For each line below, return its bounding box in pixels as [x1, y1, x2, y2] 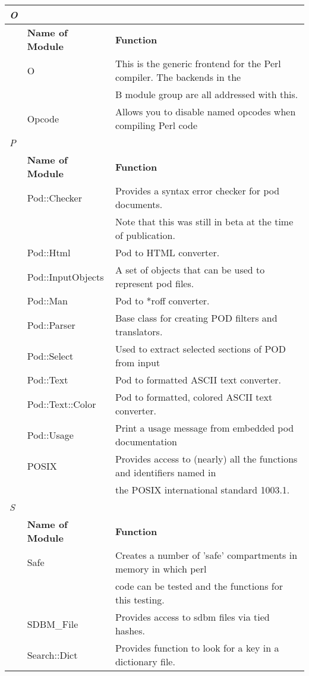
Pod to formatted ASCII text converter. [115, 373, 281, 386]
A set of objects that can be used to [115, 263, 265, 276]
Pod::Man [27, 294, 68, 307]
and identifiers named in [115, 466, 216, 479]
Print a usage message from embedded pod [115, 421, 294, 435]
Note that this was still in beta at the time [115, 215, 294, 228]
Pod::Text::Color [27, 397, 96, 411]
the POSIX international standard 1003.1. [115, 483, 290, 496]
